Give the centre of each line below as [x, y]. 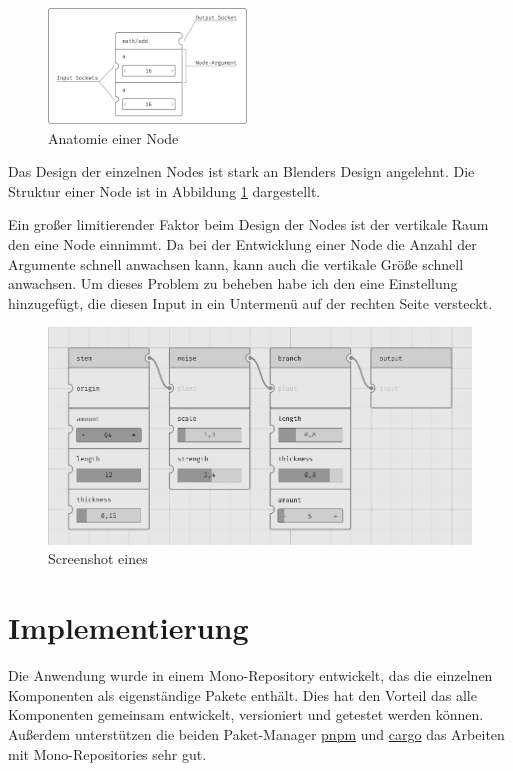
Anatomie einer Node [113, 137]
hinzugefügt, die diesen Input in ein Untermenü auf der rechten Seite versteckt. [250, 302]
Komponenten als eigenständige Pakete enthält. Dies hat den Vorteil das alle [242, 694]
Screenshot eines [98, 558]
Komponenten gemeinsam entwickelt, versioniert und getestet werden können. [246, 714]
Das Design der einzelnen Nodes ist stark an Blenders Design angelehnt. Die [241, 171]
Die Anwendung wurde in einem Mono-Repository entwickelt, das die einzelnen [250, 675]
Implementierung [128, 627]
